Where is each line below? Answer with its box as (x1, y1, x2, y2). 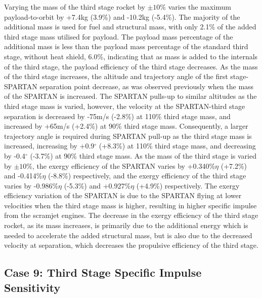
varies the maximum (168, 2, 231, 12)
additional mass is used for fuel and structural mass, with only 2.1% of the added (4, 21, 256, 32)
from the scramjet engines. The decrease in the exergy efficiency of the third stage (4, 210, 258, 220)
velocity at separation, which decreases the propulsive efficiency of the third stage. (4, 240, 258, 250)
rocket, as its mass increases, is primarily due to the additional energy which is (4, 220, 248, 231)
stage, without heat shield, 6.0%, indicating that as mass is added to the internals (4, 51, 258, 61)
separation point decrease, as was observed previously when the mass (39, 81, 254, 91)
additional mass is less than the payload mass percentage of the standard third (4, 41, 248, 52)
